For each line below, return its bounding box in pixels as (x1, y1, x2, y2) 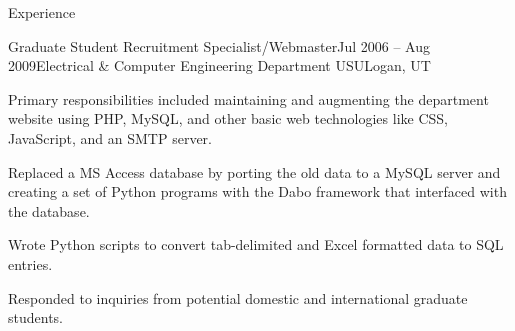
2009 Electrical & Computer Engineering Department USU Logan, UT (8, 55, 431, 76)
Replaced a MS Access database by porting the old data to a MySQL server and (8, 161, 501, 182)
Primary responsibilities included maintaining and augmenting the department (8, 88, 489, 109)
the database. (8, 200, 90, 221)
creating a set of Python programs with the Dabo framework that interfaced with (8, 181, 507, 202)
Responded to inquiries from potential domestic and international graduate (8, 287, 468, 308)
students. (8, 307, 63, 328)
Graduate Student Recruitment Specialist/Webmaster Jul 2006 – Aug (8, 35, 430, 56)
